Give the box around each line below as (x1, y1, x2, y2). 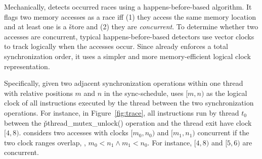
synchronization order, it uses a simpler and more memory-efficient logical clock (4, 50, 251, 61)
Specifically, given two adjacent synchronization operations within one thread (4, 78, 243, 88)
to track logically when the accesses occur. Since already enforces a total (4, 41, 228, 51)
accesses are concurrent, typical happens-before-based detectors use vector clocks (4, 31, 254, 41)
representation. (4, 61, 50, 71)
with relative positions (4, 87, 73, 98)
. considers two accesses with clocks (19, 127, 128, 138)
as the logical (206, 87, 247, 98)
